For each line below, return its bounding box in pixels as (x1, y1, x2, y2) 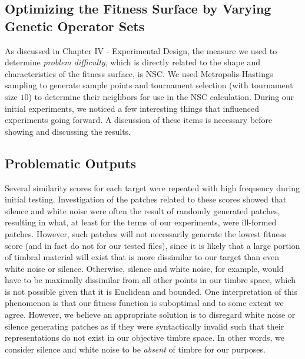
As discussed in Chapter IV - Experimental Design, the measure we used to (5, 44, 277, 56)
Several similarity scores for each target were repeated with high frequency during (5, 181, 300, 194)
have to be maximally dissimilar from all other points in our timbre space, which (5, 274, 296, 286)
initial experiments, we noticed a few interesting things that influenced (5, 102, 259, 114)
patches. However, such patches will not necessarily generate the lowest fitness (5, 227, 286, 240)
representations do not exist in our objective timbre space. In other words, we (5, 331, 285, 344)
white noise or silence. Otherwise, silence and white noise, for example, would (5, 262, 284, 274)
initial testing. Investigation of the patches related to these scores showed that (5, 193, 287, 205)
